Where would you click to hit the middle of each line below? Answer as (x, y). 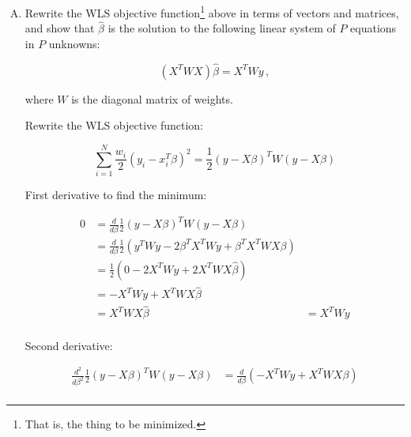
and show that (60, 28)
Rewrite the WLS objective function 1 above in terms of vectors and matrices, (212, 11)
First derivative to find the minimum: (116, 195)
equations (373, 28)
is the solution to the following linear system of (222, 28)
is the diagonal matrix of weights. (152, 98)
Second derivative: (69, 345)
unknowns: (74, 44)
